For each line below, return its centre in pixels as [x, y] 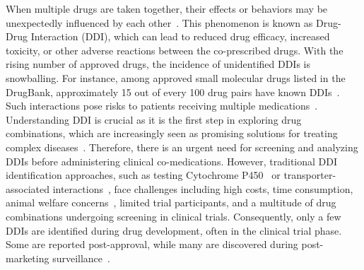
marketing [28, 258]
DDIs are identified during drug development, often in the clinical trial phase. [174, 230]
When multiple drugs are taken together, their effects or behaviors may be [167, 8]
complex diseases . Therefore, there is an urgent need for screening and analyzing [182, 147]
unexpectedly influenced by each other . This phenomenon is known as [159, 22]
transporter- [310, 175]
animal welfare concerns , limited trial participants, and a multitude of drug [171, 202]
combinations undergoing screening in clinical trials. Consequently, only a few [174, 216]
